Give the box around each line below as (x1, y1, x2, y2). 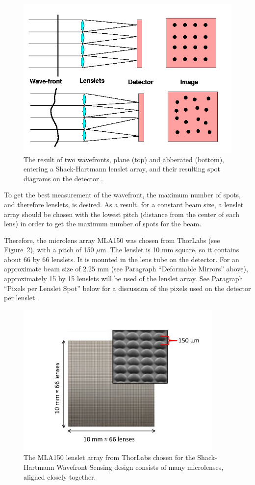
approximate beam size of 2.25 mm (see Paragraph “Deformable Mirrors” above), (4, 264, 248, 274)
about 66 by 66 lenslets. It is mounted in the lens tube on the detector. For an (4, 254, 239, 264)
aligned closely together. (24, 471, 96, 482)
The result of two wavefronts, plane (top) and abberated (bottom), (24, 154, 225, 164)
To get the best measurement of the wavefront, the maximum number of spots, (4, 190, 241, 200)
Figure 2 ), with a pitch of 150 (4, 244, 94, 255)
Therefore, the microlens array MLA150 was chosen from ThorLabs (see (4, 235, 220, 245)
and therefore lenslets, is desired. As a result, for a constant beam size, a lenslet (4, 199, 244, 209)
